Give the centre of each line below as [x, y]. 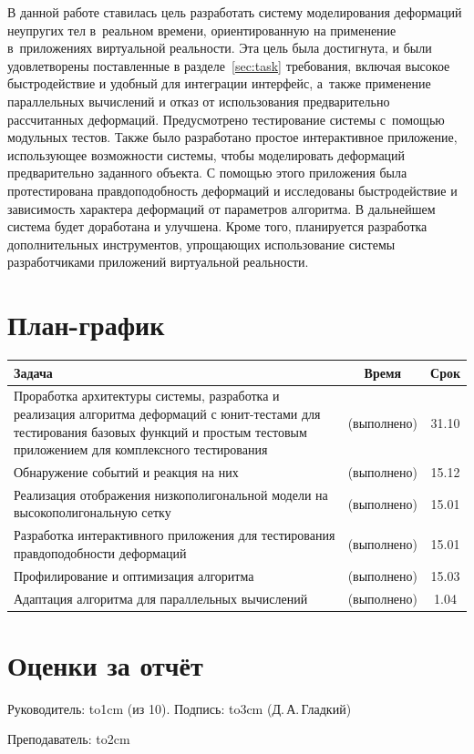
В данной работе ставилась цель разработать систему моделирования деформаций [235, 12]
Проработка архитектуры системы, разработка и [147, 396]
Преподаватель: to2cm [69, 739]
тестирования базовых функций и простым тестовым [160, 431]
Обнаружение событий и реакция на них [126, 472]
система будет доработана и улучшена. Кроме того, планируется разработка [217, 226]
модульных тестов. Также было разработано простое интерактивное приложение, [232, 137]
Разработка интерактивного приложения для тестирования [175, 535]
